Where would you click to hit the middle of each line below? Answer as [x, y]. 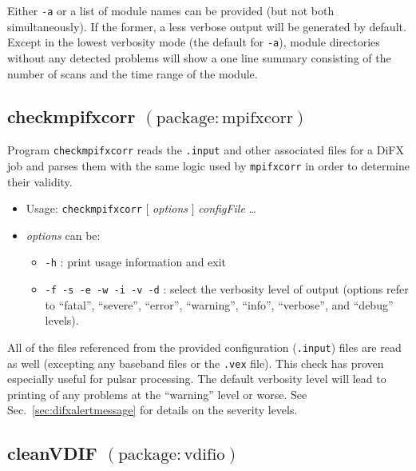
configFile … [227, 208]
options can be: [63, 235]
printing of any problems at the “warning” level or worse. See [157, 394]
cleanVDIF [52, 453]
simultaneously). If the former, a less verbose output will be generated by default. [207, 26]
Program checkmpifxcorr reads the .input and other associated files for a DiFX [206, 150]
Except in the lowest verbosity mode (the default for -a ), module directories [194, 42]
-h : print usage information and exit [136, 262]
